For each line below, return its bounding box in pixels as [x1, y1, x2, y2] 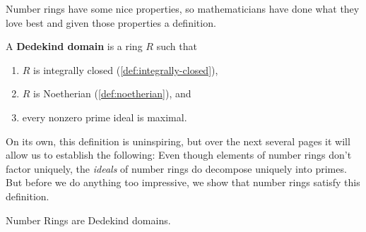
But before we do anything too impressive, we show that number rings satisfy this [6, 175, 360, 190]
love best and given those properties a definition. [6, 15, 216, 30]
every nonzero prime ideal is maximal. [22, 109, 187, 124]
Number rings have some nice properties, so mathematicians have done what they [6, 1, 360, 16]
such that [156, 39, 197, 54]
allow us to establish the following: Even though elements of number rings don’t [6, 147, 352, 162]
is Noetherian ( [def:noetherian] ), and [33, 86, 191, 101]
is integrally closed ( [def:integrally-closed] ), [33, 62, 218, 77]
